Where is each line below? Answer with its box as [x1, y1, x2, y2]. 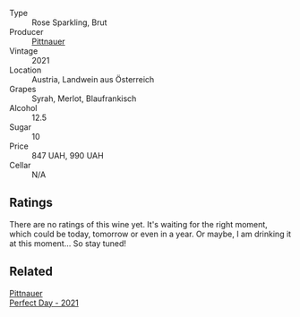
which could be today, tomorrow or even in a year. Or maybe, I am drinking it [9, 228, 292, 239]
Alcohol [9, 103, 38, 113]
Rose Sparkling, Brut [31, 17, 107, 28]
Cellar [9, 160, 31, 170]
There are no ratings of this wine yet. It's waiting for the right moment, [9, 218, 269, 229]
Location [9, 64, 42, 75]
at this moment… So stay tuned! [9, 237, 127, 249]
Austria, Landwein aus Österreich [31, 74, 155, 84]
